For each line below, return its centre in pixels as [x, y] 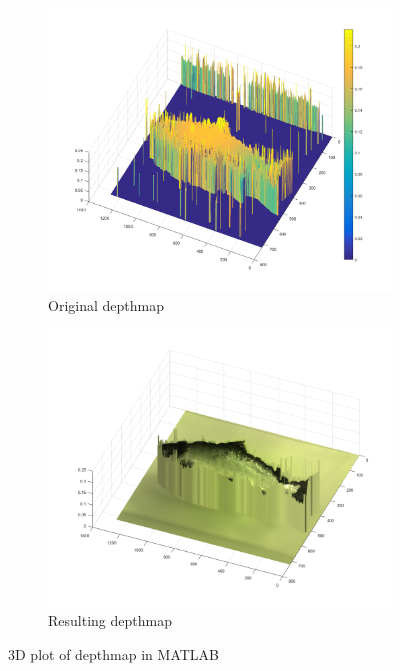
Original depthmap [106, 304]
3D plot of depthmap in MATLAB [113, 653]
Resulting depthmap [110, 620]
